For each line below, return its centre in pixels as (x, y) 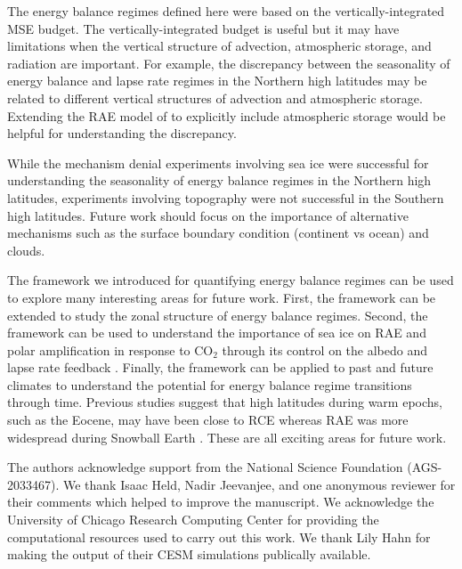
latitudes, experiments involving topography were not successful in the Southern (226, 197)
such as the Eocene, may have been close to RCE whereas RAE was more (208, 420)
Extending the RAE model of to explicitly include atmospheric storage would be (227, 115)
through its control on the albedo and (325, 350)
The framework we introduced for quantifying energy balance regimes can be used (231, 280)
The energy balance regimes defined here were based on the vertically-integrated (226, 11)
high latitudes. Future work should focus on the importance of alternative (208, 215)
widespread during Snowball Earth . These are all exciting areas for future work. (227, 437)
